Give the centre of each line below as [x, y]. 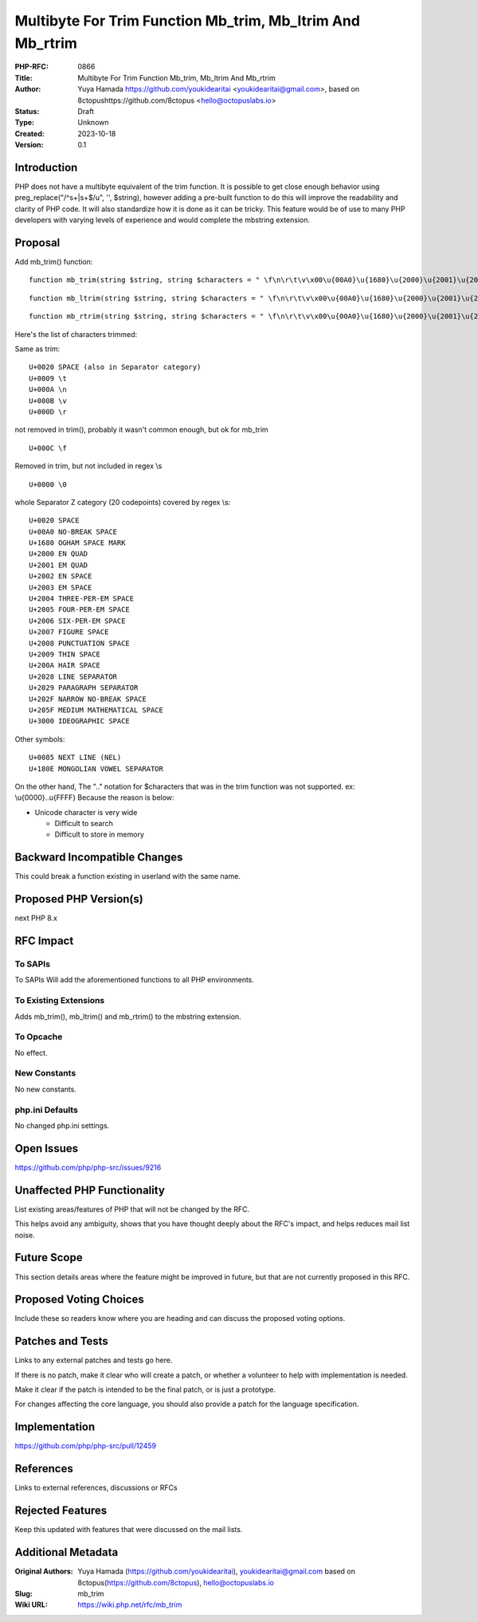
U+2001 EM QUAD [59, 565]
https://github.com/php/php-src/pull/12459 [86, 1446]
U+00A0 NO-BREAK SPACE [73, 531]
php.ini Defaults [47, 1110]
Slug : [24, 1593]
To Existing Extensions [60, 1001]
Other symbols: [40, 739]
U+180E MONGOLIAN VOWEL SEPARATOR [96, 768]
